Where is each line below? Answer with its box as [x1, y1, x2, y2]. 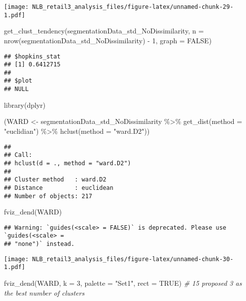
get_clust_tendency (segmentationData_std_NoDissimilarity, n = [4, 26, 204, 36]
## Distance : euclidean [4, 184, 113, 191]
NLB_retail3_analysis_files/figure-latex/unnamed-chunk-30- [32, 255, 234, 263]
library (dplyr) [4, 99, 46, 110]
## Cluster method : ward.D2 [4, 176, 106, 183]
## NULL [4, 86, 29, 93]
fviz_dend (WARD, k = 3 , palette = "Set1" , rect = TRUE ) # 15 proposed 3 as [4, 278, 242, 288]
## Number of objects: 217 [4, 192, 92, 200]
